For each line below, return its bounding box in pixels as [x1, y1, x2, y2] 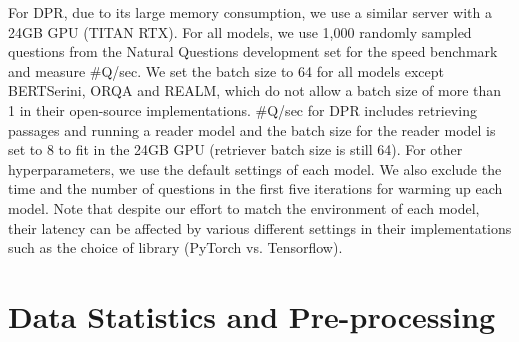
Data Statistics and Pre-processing [8, 295, 496, 336]
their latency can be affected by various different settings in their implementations [8, 217, 512, 238]
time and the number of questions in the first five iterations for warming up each [8, 178, 503, 199]
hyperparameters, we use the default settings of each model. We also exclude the [8, 158, 502, 179]
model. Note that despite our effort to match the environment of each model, [8, 197, 480, 218]
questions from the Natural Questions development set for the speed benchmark [8, 41, 498, 62]
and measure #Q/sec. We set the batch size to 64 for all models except [8, 60, 444, 81]
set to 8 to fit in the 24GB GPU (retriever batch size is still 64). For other [8, 139, 463, 160]
